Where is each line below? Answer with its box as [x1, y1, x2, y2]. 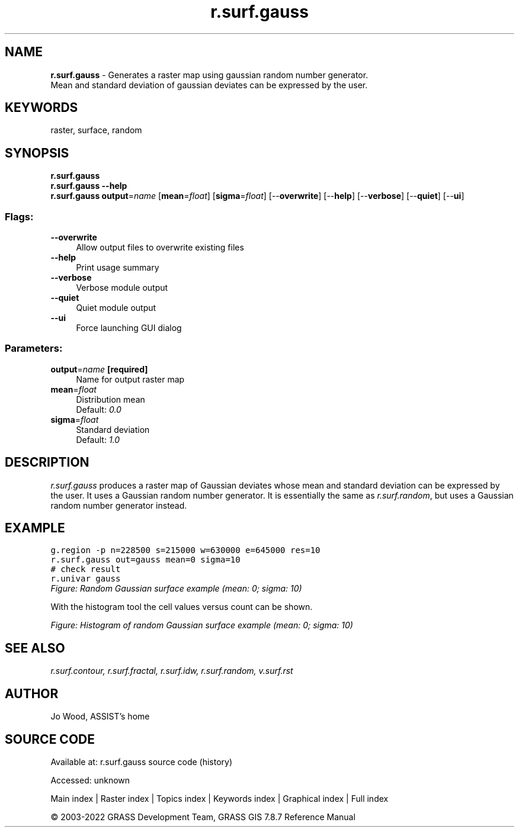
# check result [50, 564, 121, 574]
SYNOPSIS [5, 145, 69, 160]
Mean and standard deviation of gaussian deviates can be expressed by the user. [50, 79, 368, 90]
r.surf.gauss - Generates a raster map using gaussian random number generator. [50, 69, 369, 80]
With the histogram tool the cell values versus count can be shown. [50, 602, 313, 612]
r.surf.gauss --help [50, 181, 127, 191]
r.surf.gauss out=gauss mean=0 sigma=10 [50, 555, 241, 565]
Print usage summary [76, 262, 159, 273]
